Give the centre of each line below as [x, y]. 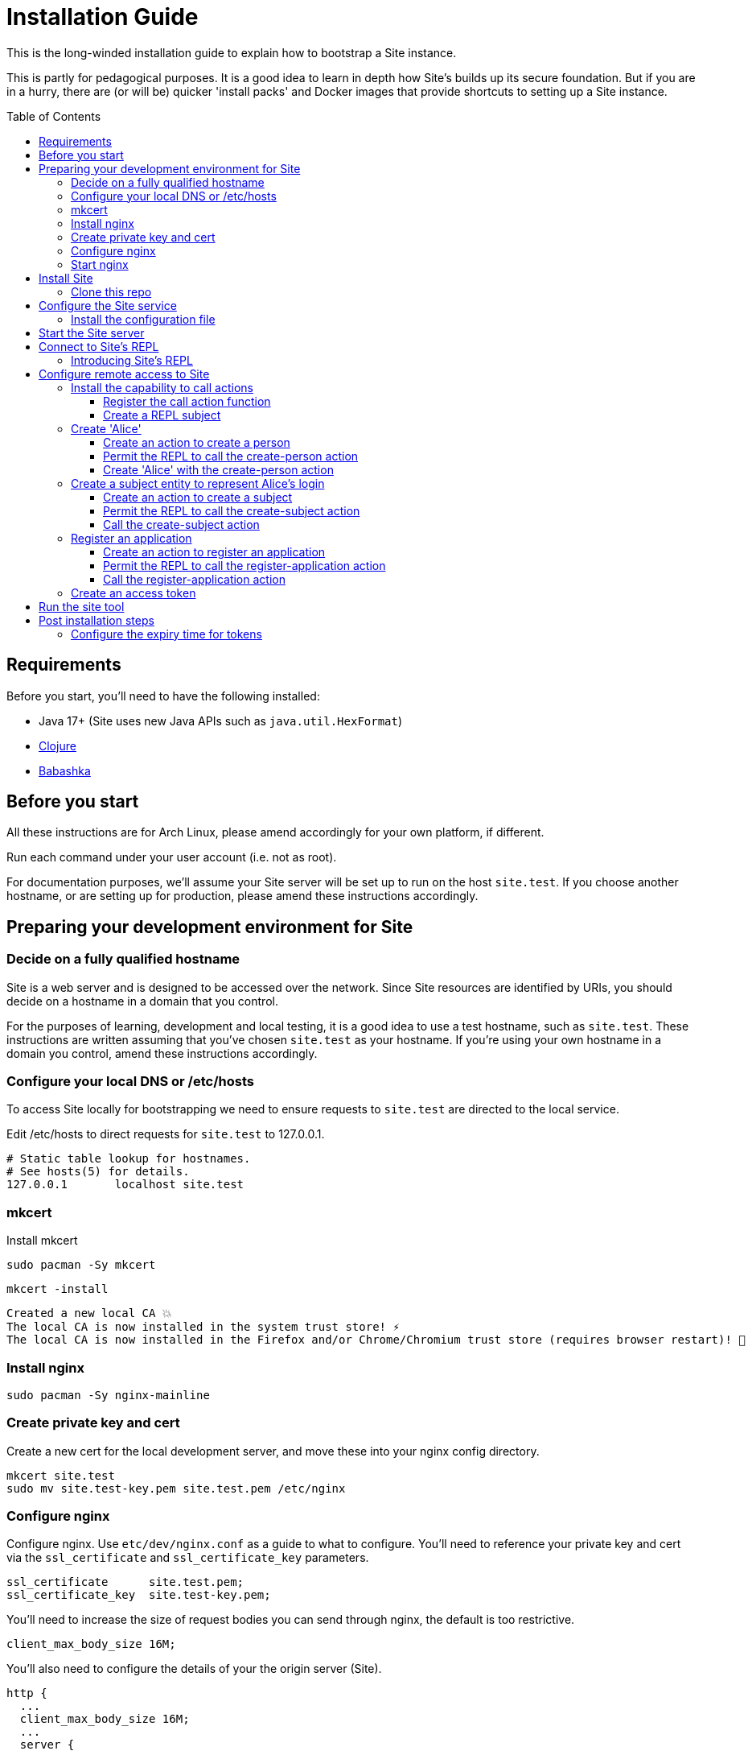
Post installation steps [97, 620]
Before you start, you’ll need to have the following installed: [163, 696]
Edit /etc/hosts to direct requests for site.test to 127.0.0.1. [166, 1134]
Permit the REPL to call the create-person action [231, 456]
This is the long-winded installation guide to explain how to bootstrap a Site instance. [232, 52]
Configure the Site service [108, 305]
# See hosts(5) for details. [98, 1172]
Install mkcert [42, 1241]
